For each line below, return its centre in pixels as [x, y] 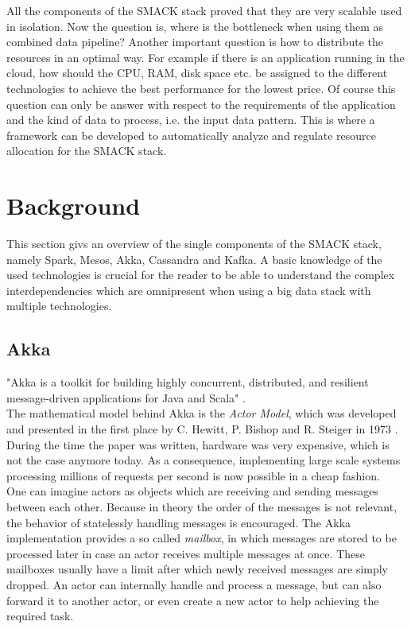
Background [74, 206]
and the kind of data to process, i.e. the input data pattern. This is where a [191, 120]
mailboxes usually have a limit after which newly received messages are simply [198, 569]
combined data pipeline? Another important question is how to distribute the [195, 42]
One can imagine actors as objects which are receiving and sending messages [193, 491]
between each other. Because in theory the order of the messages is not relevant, [202, 506]
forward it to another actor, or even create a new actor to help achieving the [193, 600]
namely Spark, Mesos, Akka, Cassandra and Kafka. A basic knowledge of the [194, 259]
